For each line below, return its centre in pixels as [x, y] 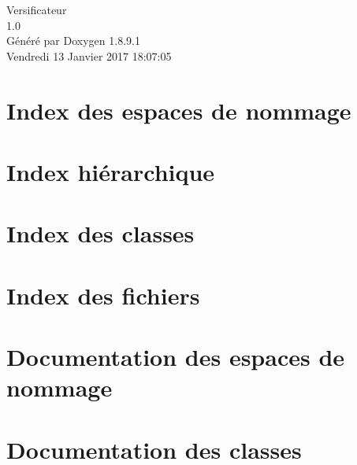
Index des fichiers [103, 295]
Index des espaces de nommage [179, 110]
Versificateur [37, 9]
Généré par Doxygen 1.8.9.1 [73, 41]
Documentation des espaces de [176, 357]
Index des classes [100, 233]
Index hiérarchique [111, 171]
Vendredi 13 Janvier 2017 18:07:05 [89, 55]
